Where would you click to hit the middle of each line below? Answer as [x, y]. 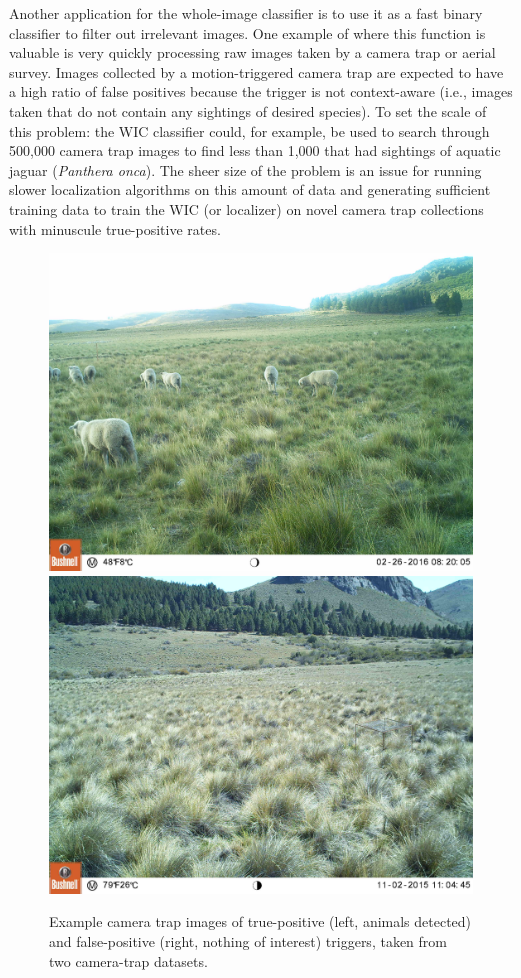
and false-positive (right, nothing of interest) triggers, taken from [248, 940]
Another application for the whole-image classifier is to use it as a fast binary [246, 13]
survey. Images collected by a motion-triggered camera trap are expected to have [256, 71]
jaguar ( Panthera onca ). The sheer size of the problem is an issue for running [245, 169]
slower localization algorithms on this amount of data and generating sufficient [250, 189]
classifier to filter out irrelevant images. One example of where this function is [247, 32]
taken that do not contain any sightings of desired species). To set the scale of [248, 110]
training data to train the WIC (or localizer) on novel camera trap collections [246, 208]
